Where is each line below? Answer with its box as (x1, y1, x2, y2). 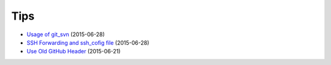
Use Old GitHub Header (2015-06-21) (26, 48, 121, 55)
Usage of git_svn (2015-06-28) (26, 31, 105, 38)
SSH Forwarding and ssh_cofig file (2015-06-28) (26, 39, 150, 46)
